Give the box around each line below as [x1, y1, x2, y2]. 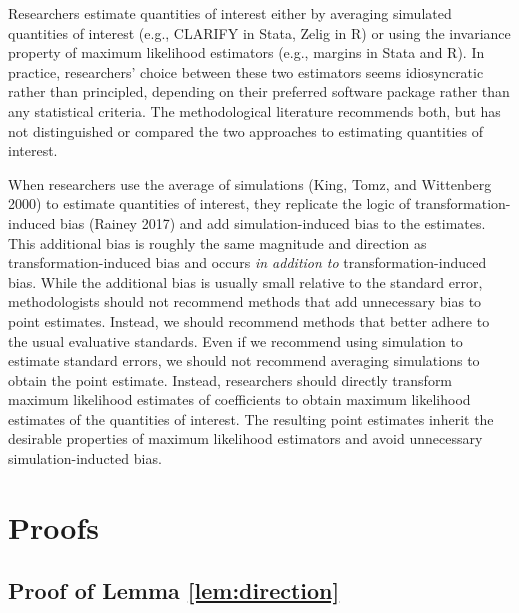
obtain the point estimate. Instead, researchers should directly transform [8, 369, 453, 390]
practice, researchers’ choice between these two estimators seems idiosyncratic [8, 61, 484, 82]
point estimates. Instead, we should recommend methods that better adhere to [8, 310, 490, 331]
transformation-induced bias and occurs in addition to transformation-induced [8, 252, 487, 273]
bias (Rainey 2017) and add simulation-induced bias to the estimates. [60, 212, 486, 233]
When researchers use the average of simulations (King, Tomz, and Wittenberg [8, 173, 492, 194]
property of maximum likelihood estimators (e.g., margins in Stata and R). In [8, 42, 485, 63]
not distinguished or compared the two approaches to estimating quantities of [8, 120, 483, 141]
